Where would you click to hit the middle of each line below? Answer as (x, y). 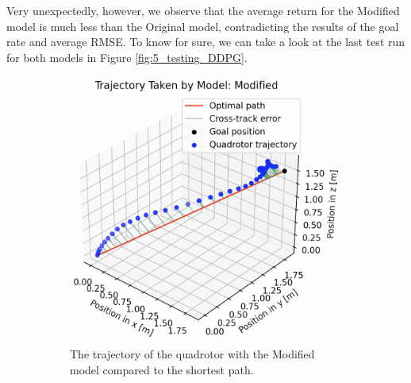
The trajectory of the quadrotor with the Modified (192, 354)
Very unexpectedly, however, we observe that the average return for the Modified (203, 10)
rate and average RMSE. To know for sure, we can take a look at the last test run (206, 42)
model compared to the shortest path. (162, 370)
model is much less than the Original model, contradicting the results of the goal (203, 26)
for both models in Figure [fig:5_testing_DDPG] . (127, 57)
